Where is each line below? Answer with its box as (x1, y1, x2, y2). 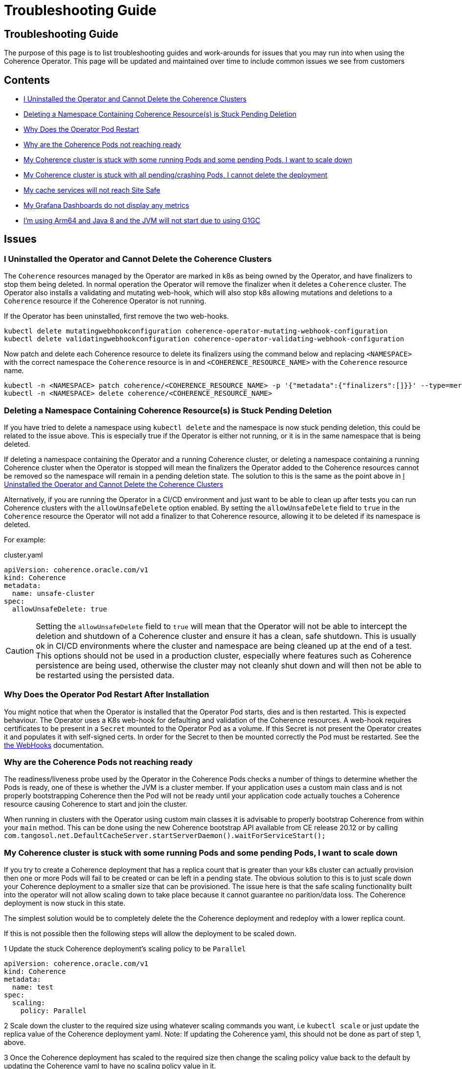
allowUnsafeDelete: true (12, 605, 107, 613)
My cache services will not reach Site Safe (23, 186, 161, 195)
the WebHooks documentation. (4, 740, 104, 749)
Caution (5, 645, 34, 656)
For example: (4, 535, 46, 544)
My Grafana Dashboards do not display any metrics (23, 201, 189, 210)
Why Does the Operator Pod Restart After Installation (4, 689, 209, 700)
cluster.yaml (4, 550, 43, 559)
